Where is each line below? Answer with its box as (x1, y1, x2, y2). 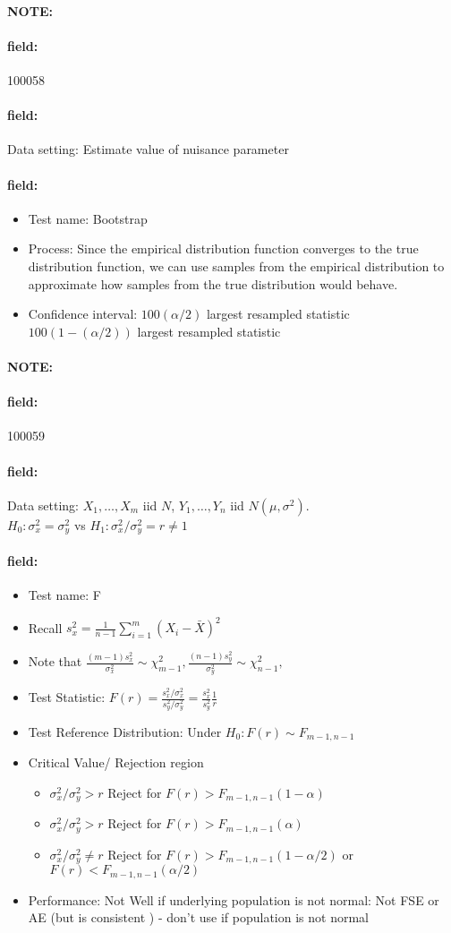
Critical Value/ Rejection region (28, 753, 204, 772)
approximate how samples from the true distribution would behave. (28, 274, 398, 293)
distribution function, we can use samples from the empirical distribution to (28, 256, 445, 275)
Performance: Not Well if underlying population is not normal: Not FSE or (28, 890, 439, 909)
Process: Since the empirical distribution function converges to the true (28, 239, 419, 258)
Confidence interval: (28, 304, 138, 323)
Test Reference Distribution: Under (28, 722, 222, 740)
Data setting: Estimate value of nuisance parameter (7, 140, 289, 158)
